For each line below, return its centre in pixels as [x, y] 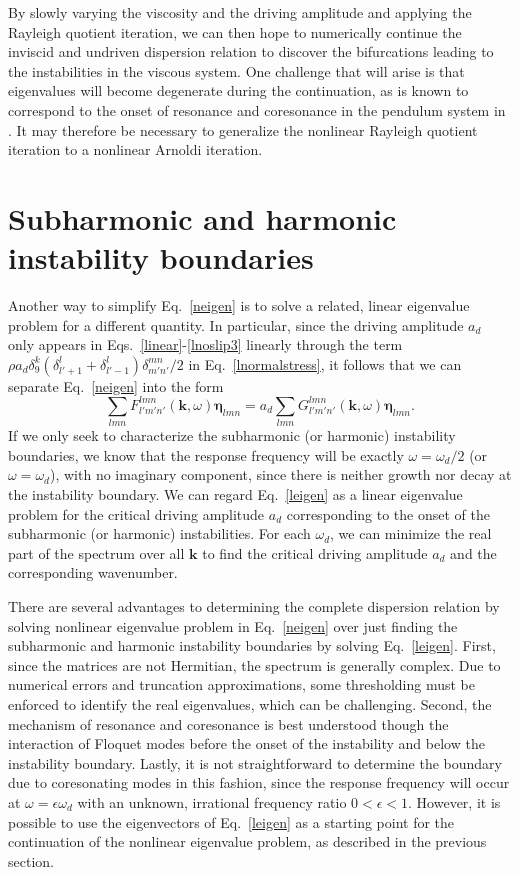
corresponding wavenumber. [93, 572]
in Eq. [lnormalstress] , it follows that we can [325, 363]
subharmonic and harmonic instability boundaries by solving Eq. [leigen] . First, [252, 645]
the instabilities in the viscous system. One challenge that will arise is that [236, 70]
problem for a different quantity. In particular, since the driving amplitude [236, 324]
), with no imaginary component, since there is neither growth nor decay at [280, 474]
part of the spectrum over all [96, 552]
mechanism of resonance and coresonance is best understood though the [228, 723]
